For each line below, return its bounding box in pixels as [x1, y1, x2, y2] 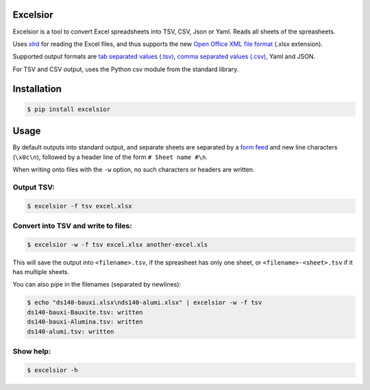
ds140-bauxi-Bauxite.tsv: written [27, 308, 143, 316]
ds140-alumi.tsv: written [27, 328, 114, 335]
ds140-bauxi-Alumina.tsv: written [27, 318, 143, 326]
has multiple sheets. [12, 268, 70, 276]
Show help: [12, 346, 51, 356]
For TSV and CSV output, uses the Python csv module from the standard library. [12, 65, 239, 73]
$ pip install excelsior [27, 105, 111, 113]
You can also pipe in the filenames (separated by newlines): [12, 280, 182, 289]
